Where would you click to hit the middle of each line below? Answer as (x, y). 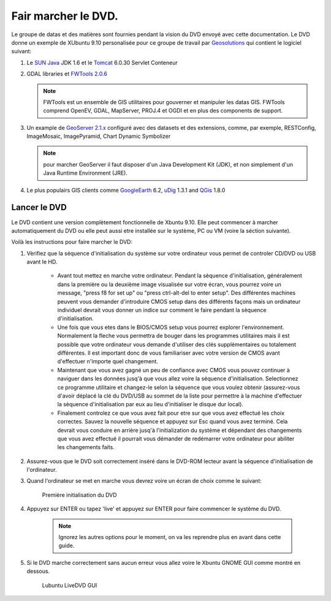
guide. (67, 546)
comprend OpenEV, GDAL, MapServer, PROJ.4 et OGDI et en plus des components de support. (163, 111)
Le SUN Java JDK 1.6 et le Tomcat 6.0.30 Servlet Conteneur (102, 62)
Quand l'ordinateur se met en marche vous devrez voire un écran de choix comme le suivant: (144, 481)
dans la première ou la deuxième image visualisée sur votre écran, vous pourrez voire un (169, 284)
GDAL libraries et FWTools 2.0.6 (67, 74)
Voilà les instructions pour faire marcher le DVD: (72, 242)
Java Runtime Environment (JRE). (86, 173)
